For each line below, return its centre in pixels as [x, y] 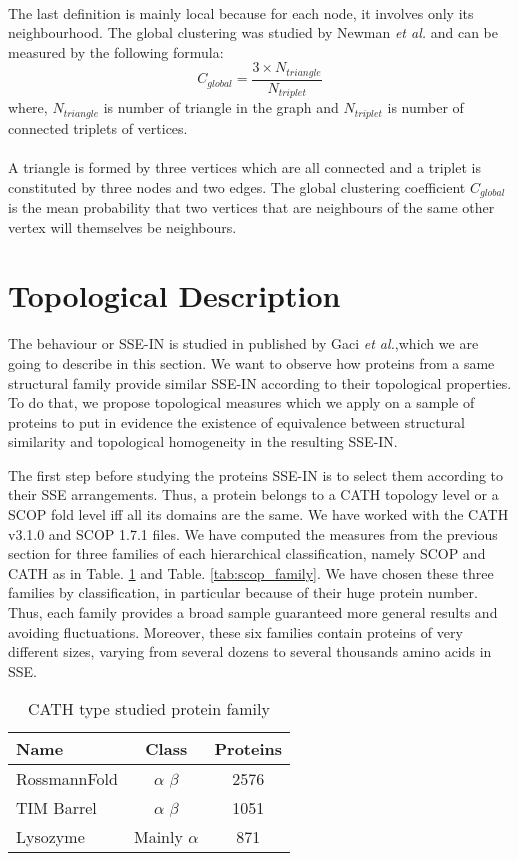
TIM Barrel [56, 808]
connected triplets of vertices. [98, 127]
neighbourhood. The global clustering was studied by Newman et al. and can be [253, 32]
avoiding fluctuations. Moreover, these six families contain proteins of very [235, 631]
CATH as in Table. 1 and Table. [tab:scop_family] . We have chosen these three [251, 572]
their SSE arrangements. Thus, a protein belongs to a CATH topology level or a [253, 494]
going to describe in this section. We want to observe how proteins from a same [251, 362]
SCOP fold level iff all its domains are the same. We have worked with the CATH [258, 514]
